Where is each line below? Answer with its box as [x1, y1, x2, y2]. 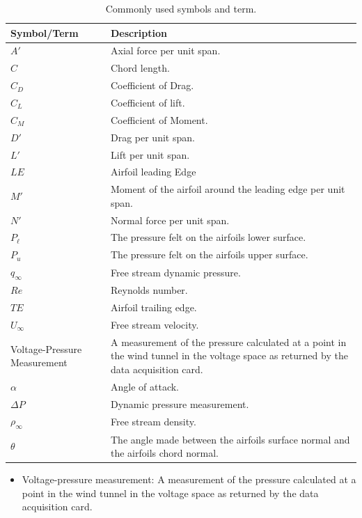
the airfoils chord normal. [110, 446, 219, 460]
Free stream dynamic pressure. [110, 265, 241, 279]
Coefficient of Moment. [110, 112, 208, 127]
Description [110, 25, 167, 40]
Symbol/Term [10, 25, 79, 40]
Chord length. [110, 61, 170, 75]
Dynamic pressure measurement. [110, 396, 249, 411]
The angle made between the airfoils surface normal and [110, 432, 350, 446]
